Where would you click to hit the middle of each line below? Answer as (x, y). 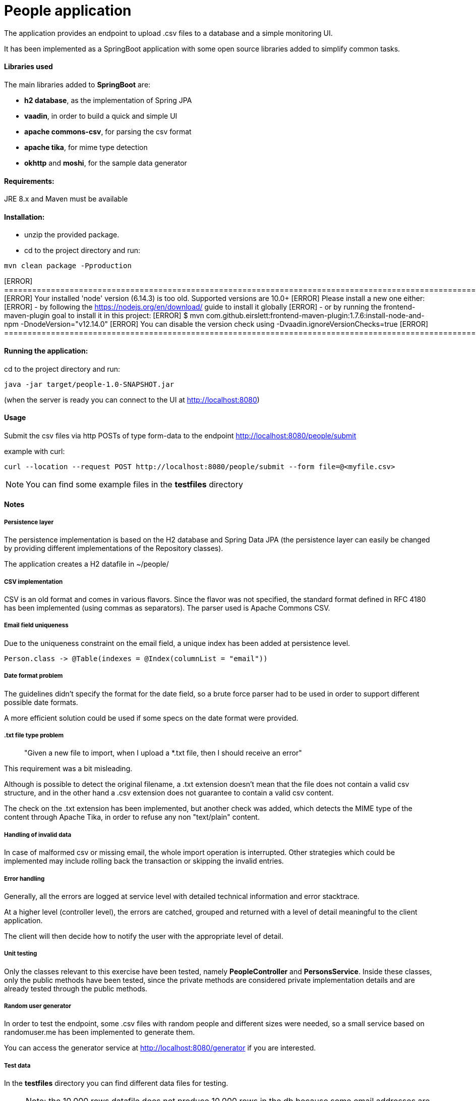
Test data (17, 1065)
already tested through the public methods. (76, 988)
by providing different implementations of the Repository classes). (114, 548)
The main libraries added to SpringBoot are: (77, 84)
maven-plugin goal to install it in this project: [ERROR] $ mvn (104, 316)
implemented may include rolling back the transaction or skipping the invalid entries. (144, 861)
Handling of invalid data (38, 835)
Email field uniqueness (36, 625)
